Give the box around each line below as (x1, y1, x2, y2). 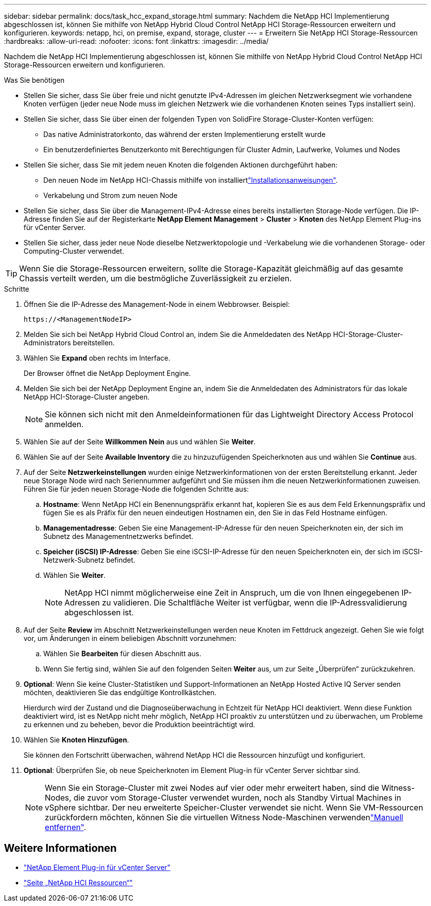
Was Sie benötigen (4, 76, 65, 84)
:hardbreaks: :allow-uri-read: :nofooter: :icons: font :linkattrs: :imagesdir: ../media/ (4, 37, 269, 45)
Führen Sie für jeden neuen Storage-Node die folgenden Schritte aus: (24, 485, 249, 493)
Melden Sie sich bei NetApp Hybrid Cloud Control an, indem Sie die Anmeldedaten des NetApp (24, 330, 332, 338)
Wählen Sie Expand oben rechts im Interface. (24, 354, 170, 362)
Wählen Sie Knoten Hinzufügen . (24, 736, 129, 744)
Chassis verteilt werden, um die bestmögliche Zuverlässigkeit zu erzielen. (19, 273, 292, 283)
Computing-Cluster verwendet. (24, 247, 124, 255)
